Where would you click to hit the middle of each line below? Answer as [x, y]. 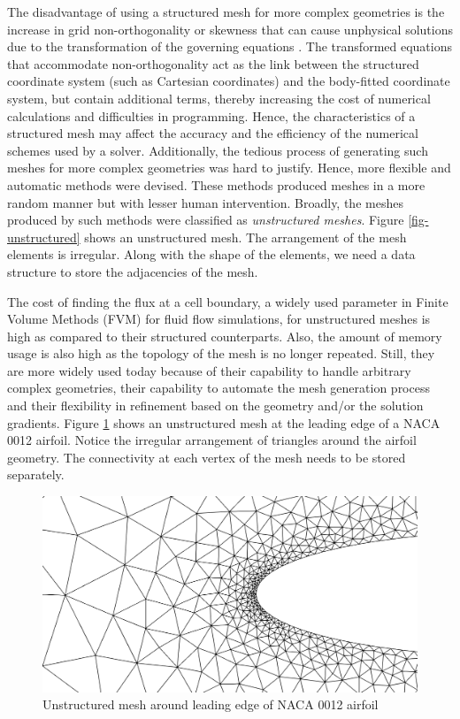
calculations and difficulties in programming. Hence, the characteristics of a [211, 115]
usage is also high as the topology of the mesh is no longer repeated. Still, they [221, 353]
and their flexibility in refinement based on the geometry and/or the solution [215, 405]
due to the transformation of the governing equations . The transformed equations [230, 46]
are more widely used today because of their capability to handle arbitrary [209, 370]
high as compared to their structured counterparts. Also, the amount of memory [225, 336]
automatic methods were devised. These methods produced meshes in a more [216, 184]
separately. [36, 474]
